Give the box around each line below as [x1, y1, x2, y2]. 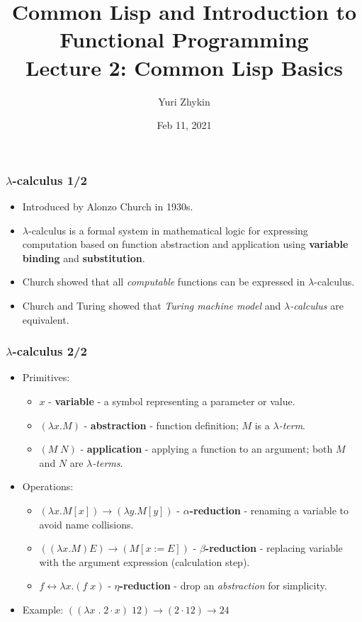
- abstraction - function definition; [84, 417, 239, 432]
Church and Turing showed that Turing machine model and [22, 298, 281, 312]
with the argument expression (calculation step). [39, 554, 250, 569]
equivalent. [22, 312, 69, 327]
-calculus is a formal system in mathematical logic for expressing [28, 222, 308, 237]
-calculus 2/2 [12, 342, 87, 360]
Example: [22, 601, 64, 616]
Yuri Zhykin [158, 94, 210, 108]
